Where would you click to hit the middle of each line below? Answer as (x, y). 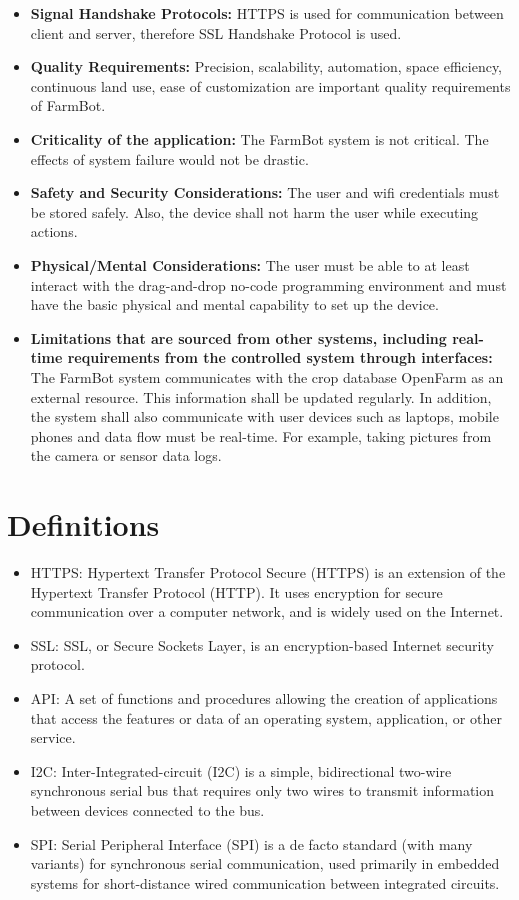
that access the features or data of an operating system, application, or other (266, 717)
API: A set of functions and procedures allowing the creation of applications (264, 697)
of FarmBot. (68, 105)
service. (53, 737)
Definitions (83, 524)
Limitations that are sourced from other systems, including (238, 337)
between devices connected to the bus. (147, 809)
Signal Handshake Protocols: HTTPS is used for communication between (267, 13)
